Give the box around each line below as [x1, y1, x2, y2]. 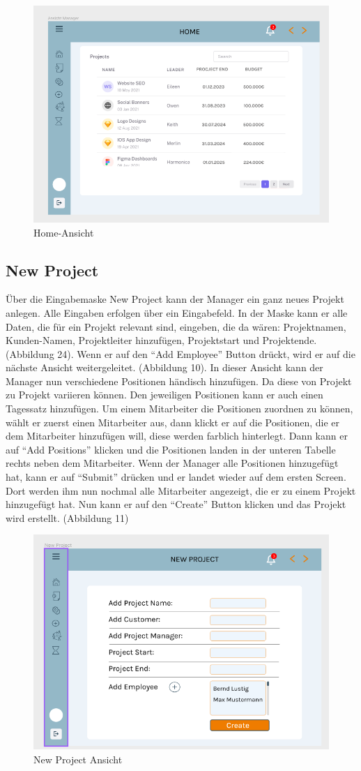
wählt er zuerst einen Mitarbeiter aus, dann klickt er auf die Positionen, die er [6, 414, 340, 429]
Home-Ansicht [33, 225, 94, 239]
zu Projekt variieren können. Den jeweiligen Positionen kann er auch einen [6, 387, 323, 402]
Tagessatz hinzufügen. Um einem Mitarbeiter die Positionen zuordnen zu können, [6, 401, 353, 416]
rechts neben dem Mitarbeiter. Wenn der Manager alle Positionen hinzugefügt [6, 456, 339, 470]
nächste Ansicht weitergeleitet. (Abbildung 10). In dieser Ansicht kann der [6, 360, 323, 375]
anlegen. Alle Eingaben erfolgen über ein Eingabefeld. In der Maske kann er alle [6, 305, 348, 320]
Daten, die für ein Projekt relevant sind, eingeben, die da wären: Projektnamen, [6, 319, 346, 334]
